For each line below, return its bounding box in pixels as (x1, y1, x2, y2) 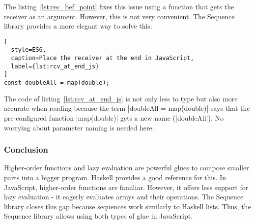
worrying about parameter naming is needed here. (4, 122, 154, 132)
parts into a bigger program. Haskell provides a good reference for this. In (4, 172, 227, 182)
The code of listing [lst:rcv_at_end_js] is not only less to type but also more (4, 93, 238, 103)
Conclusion (4, 143, 48, 156)
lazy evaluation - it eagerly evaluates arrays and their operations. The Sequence (4, 192, 244, 202)
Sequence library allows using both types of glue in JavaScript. (4, 211, 193, 221)
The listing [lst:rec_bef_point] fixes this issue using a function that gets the (4, 1, 234, 11)
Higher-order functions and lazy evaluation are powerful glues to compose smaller (4, 162, 249, 173)
